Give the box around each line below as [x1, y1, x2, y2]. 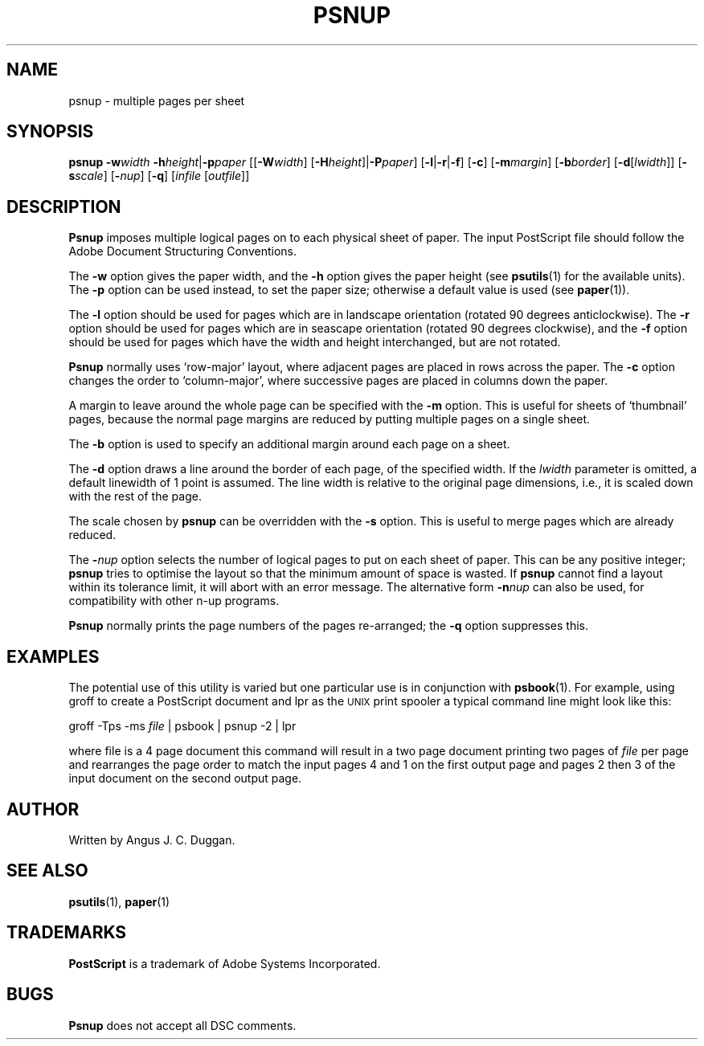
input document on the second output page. [68, 771, 302, 786]
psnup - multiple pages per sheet [68, 93, 245, 108]
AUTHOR [6, 799, 80, 819]
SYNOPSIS [6, 121, 94, 142]
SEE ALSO [6, 860, 88, 881]
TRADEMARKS [6, 922, 127, 943]
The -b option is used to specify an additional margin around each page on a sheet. [68, 437, 510, 451]
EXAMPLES [6, 646, 100, 667]
